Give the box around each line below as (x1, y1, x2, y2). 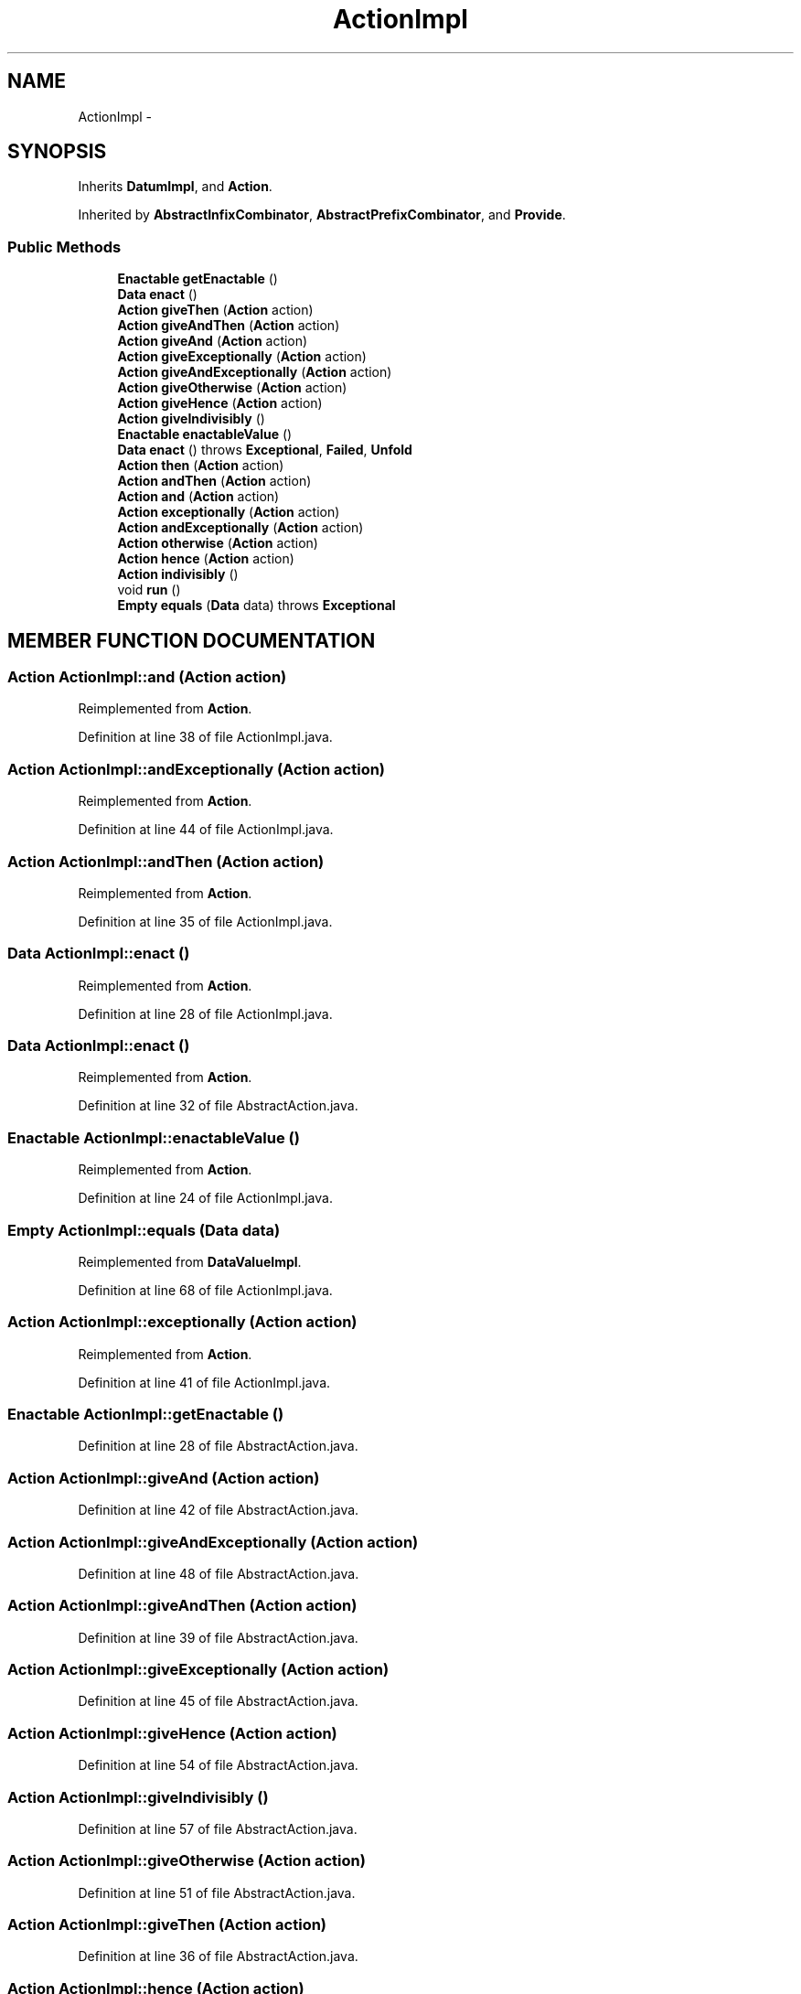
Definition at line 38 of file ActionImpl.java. (78, 729, 333, 745)
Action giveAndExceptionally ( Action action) (117, 364, 392, 381)
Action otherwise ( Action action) (117, 535, 318, 552)
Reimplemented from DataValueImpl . (78, 1253, 302, 1270)
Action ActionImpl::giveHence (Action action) (7, 1723, 337, 1742)
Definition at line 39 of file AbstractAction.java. (78, 1629, 358, 1646)
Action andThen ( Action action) (117, 473, 312, 489)
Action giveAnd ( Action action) (117, 333, 308, 349)
